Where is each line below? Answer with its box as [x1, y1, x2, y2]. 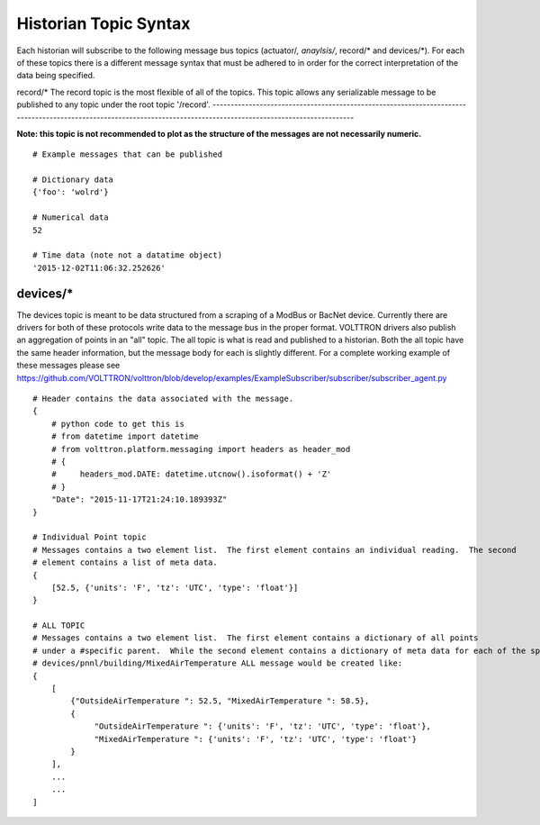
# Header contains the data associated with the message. [32, 394, 294, 404]
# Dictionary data [32, 175, 114, 185]
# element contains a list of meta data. [32, 558, 218, 567]
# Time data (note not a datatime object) [32, 250, 223, 260]
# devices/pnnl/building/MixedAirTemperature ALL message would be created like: [32, 658, 403, 668]
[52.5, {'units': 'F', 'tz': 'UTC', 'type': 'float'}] [50, 582, 299, 593]
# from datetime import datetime [50, 431, 200, 441]
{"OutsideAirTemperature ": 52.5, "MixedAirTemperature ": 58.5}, [70, 696, 370, 706]
